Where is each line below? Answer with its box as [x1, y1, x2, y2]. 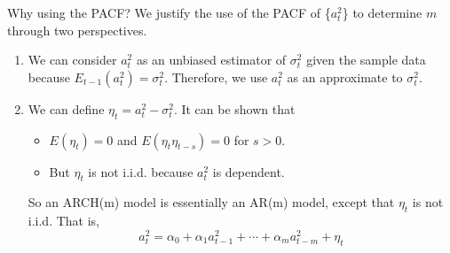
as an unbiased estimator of [136, 50, 287, 69]
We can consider [28, 50, 117, 69]
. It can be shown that [173, 99, 296, 118]
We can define [28, 99, 105, 118]
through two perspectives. [7, 20, 147, 39]
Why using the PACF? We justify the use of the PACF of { [7, 4, 331, 21]
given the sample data [306, 50, 426, 69]
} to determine [342, 4, 422, 21]
